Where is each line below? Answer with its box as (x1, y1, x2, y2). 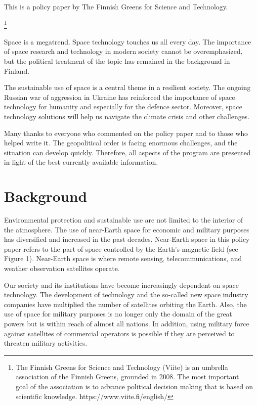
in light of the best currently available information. (4, 157, 158, 167)
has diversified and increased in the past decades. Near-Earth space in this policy (4, 234, 250, 244)
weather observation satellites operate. (4, 263, 120, 273)
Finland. (4, 65, 30, 76)
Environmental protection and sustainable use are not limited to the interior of (4, 215, 243, 225)
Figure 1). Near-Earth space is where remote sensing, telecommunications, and (4, 253, 242, 264)
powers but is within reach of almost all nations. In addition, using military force (4, 318, 250, 329)
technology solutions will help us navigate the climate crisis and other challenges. (4, 111, 250, 121)
